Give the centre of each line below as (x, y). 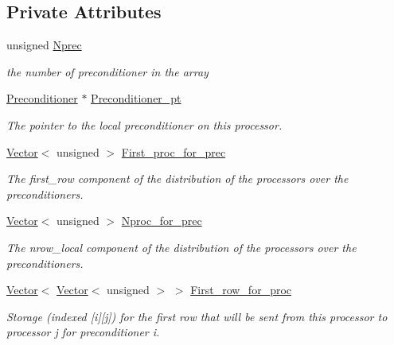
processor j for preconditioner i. (83, 332)
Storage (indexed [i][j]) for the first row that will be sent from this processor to (197, 316)
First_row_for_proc (241, 290)
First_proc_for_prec (174, 151)
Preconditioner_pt (136, 98)
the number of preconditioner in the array (107, 71)
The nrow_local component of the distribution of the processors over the (181, 247)
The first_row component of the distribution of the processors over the (177, 178)
